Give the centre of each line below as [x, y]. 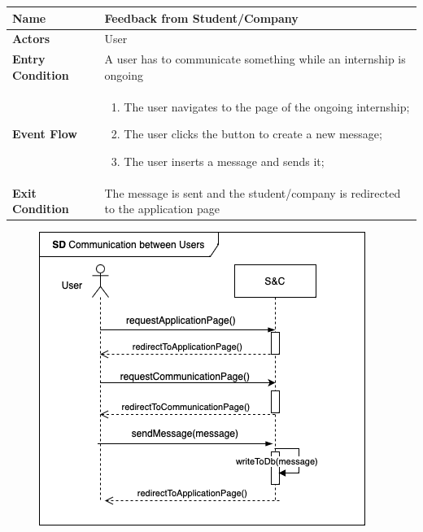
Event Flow [45, 134]
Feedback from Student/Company [201, 17]
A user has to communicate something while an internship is [255, 59]
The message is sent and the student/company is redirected [253, 192]
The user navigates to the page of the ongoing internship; [267, 106]
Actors [31, 39]
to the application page [162, 209]
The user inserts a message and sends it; [224, 161]
